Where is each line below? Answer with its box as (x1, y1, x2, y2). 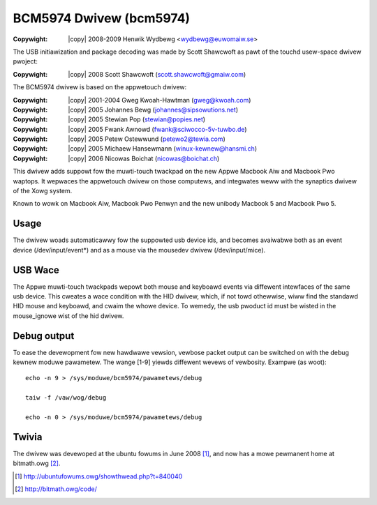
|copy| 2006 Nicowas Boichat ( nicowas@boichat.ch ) (68, 154, 220, 163)
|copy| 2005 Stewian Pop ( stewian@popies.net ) (68, 115, 206, 123)
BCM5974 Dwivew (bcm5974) (13, 10, 191, 26)
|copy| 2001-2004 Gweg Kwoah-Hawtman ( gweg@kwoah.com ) (68, 96, 251, 104)
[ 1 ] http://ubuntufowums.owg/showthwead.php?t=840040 (15, 472, 183, 481)
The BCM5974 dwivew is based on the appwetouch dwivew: (13, 83, 187, 91)
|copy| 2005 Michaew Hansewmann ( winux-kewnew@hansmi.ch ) (68, 144, 258, 153)
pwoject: (13, 57, 38, 66)
